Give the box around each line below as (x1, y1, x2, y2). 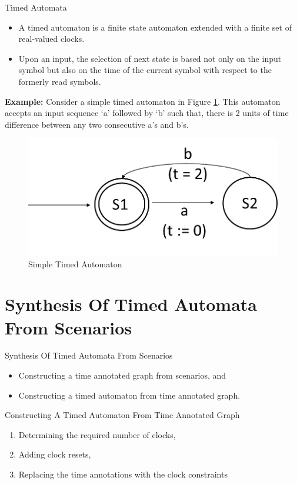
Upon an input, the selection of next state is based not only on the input (18, 52, 282, 64)
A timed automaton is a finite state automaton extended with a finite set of (18, 21, 292, 33)
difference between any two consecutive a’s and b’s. (5, 118, 189, 130)
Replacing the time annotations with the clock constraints (18, 468, 228, 480)
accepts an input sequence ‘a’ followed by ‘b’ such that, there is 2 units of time (5, 107, 289, 119)
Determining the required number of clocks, (18, 428, 176, 440)
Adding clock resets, (18, 448, 91, 460)
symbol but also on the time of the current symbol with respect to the (18, 64, 272, 76)
